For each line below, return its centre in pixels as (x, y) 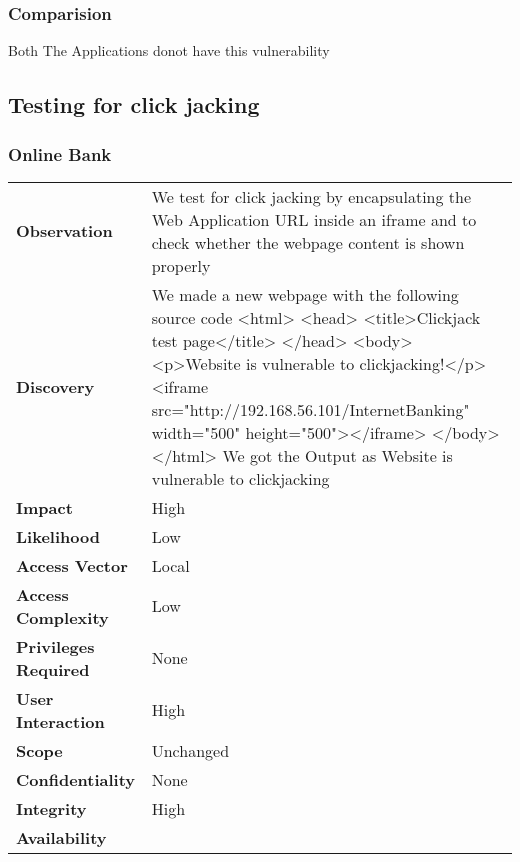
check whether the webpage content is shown (308, 242)
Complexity (62, 617)
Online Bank (60, 153)
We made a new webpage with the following (305, 294)
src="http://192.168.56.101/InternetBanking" (310, 409)
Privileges (55, 646)
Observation (64, 231)
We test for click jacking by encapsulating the (311, 196)
